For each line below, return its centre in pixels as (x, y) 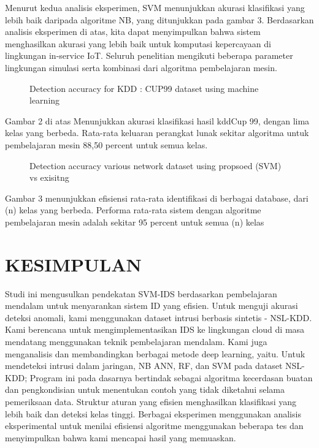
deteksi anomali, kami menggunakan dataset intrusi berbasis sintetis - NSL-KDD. (159, 317)
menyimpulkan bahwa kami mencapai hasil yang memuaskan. (121, 437)
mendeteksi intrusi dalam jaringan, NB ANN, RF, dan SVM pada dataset (144, 366)
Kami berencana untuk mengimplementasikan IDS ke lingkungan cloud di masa (155, 329)
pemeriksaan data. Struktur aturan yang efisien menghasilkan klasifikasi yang (151, 401)
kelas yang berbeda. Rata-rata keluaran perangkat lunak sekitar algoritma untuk (157, 133)
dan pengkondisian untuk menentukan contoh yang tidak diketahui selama (145, 389)
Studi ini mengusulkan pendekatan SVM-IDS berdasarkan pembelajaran (141, 293)
